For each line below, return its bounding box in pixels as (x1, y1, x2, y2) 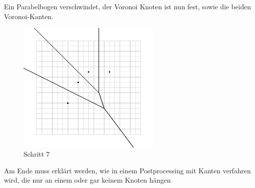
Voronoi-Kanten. (4, 11, 53, 21)
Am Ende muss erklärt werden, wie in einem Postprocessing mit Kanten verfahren (4, 165, 251, 175)
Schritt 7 (24, 149, 50, 159)
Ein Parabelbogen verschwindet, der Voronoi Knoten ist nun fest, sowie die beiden (4, 1, 251, 11)
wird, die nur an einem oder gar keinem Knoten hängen (4, 175, 171, 185)
